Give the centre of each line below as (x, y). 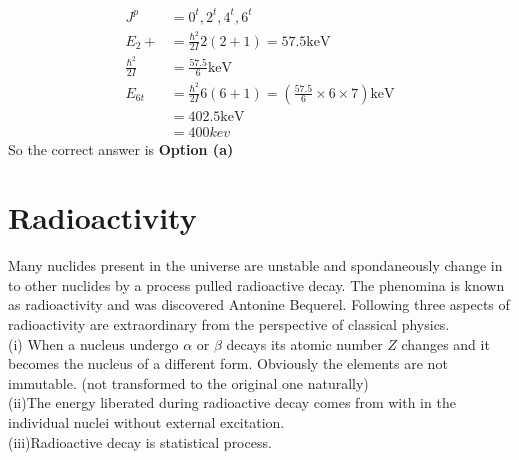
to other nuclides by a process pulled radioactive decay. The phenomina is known (256, 284)
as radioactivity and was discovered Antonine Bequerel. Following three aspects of (259, 304)
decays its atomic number (304, 343)
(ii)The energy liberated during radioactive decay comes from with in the (232, 402)
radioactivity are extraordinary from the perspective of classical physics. (229, 324)
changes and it (445, 343)
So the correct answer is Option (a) (121, 148)
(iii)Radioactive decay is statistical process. (140, 441)
